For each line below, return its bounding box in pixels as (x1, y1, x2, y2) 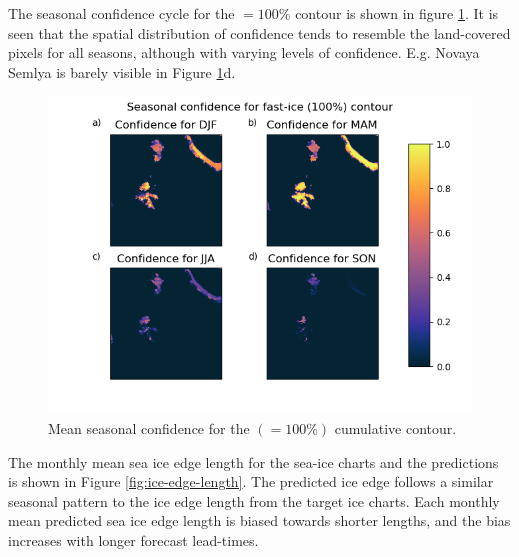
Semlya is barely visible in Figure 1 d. (8, 61, 236, 82)
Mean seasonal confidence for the (48, 417, 250, 438)
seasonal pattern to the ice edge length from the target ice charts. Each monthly (8, 490, 500, 511)
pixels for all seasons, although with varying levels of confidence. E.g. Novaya (8, 42, 480, 63)
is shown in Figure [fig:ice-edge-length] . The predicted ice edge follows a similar (8, 471, 494, 492)
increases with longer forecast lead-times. (8, 529, 259, 550)
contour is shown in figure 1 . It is (295, 3, 499, 23)
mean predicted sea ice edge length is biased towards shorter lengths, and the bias (8, 510, 511, 531)
